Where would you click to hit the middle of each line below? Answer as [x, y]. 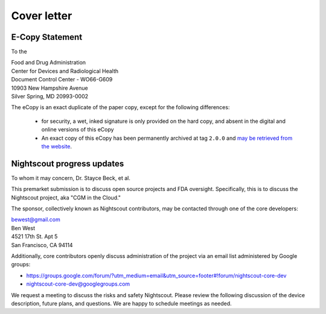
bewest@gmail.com [36, 219]
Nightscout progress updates [68, 164]
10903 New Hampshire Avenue [50, 88]
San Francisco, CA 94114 [42, 245]
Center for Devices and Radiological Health [65, 71]
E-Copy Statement [47, 37]
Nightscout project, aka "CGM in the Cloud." [66, 197]
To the [19, 52]
